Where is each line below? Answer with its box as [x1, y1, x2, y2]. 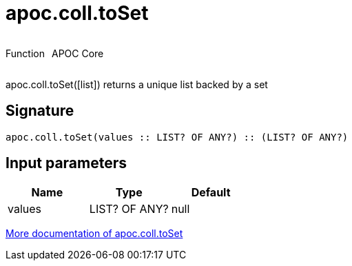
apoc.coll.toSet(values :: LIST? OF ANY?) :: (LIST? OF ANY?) [6, 131, 349, 143]
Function [6, 47, 45, 59]
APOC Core [51, 47, 104, 59]
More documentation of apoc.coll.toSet [6, 227, 183, 240]
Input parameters [6, 154, 127, 172]
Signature [6, 102, 74, 120]
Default [191, 185, 231, 200]
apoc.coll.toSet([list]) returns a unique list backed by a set [6, 78, 268, 90]
